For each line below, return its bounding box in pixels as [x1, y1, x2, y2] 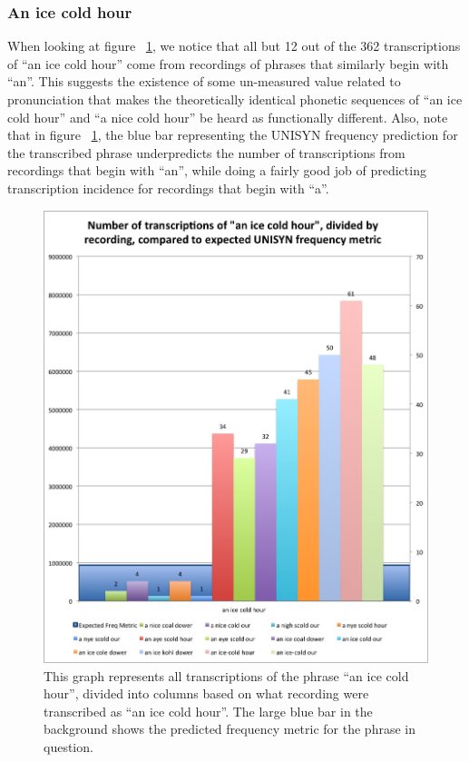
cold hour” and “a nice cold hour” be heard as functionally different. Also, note [7, 107, 448, 126]
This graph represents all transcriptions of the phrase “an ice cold [44, 666, 409, 685]
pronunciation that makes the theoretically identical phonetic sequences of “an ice [7, 90, 463, 108]
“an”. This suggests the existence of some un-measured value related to [7, 72, 401, 91]
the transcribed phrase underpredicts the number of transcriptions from [7, 143, 405, 162]
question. [44, 737, 93, 756]
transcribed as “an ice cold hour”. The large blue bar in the [44, 701, 373, 720]
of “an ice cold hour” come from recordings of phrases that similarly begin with [7, 54, 449, 73]
